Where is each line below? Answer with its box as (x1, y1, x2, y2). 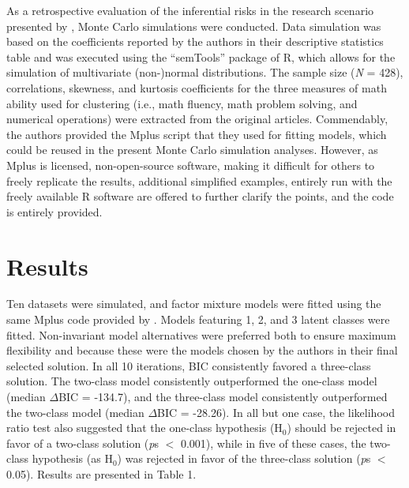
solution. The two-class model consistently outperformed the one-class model (6, 373, 377, 389)
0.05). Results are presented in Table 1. (6, 465, 197, 482)
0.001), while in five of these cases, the (180, 434, 366, 451)
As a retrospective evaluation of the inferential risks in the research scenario (6, 2, 374, 18)
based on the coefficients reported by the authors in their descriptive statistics (6, 33, 384, 50)
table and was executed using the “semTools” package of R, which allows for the (6, 48, 396, 65)
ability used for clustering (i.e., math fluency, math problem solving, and (6, 95, 358, 111)
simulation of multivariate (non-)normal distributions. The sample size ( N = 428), (6, 64, 403, 81)
